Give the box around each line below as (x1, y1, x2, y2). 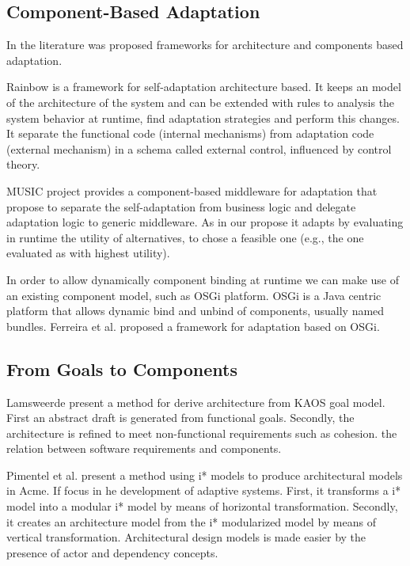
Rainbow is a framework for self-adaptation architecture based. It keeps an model (6, 78, 401, 95)
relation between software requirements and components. (6, 440, 282, 457)
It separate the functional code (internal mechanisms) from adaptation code (6, 125, 374, 142)
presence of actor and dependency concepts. (6, 544, 218, 560)
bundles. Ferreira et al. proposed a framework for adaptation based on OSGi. (6, 317, 380, 334)
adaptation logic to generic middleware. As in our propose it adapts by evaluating (6, 214, 404, 230)
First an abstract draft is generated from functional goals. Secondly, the (6, 409, 355, 426)
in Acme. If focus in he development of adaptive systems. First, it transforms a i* (6, 482, 401, 499)
